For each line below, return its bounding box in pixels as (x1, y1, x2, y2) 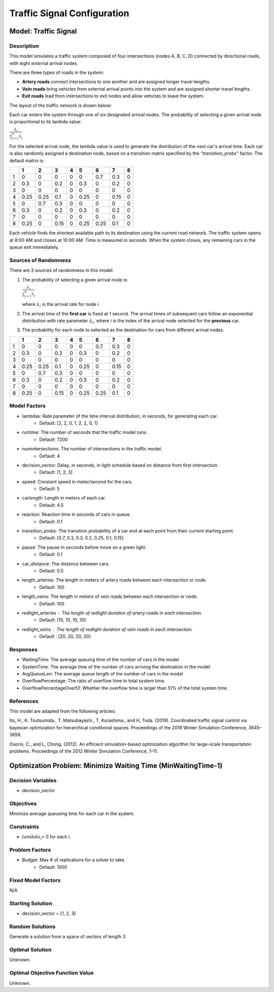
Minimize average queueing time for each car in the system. (9, 810, 135, 817)
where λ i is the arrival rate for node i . (22, 301, 100, 309)
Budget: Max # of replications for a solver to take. (22, 857, 126, 863)
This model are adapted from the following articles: (9, 708, 116, 714)
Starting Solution (9, 900, 53, 907)
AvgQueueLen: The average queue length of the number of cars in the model (22, 671, 183, 677)
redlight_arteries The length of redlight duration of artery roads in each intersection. (22, 610, 202, 616)
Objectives (9, 800, 37, 807)
